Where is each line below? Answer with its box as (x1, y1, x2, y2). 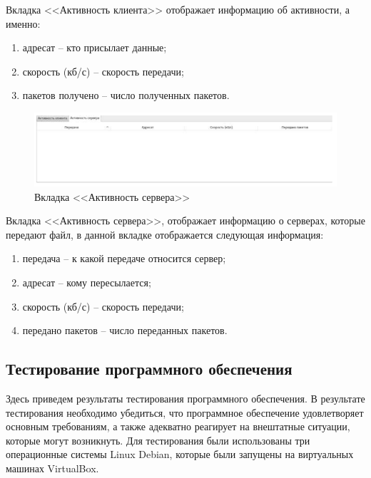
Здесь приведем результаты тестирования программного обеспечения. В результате (6, 390, 365, 405)
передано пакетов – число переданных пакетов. (22, 323, 228, 338)
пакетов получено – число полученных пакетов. (22, 88, 230, 103)
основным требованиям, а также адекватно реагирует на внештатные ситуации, (6, 419, 350, 434)
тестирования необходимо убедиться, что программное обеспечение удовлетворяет (6, 405, 364, 420)
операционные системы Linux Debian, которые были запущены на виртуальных (6, 447, 354, 462)
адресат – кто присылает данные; (22, 40, 167, 55)
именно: (6, 16, 41, 31)
